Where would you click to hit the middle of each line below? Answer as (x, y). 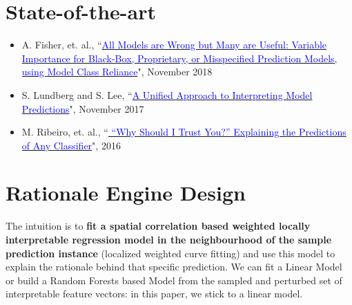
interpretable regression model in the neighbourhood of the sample (169, 239)
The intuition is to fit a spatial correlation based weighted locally (158, 226)
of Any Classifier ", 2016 (71, 145)
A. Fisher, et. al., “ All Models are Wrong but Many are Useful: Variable (174, 45)
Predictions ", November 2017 (83, 108)
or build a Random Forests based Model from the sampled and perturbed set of (174, 280)
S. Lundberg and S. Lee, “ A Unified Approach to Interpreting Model (167, 94)
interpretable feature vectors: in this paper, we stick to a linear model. (154, 294)
